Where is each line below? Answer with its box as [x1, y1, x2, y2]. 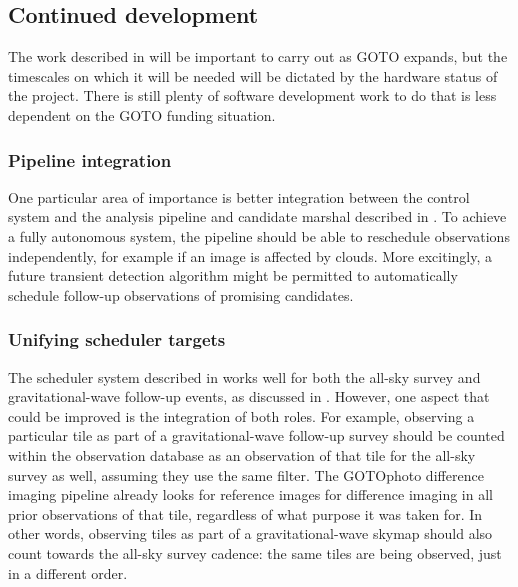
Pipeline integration [8, 147, 172, 172]
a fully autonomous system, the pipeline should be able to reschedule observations [8, 225, 510, 246]
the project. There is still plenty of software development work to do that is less [8, 85, 497, 106]
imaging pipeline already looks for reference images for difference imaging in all [8, 484, 493, 505]
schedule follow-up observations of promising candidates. [8, 284, 354, 305]
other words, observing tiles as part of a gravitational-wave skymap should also [8, 523, 493, 544]
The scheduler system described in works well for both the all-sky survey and [8, 366, 481, 387]
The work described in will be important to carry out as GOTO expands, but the [8, 46, 508, 67]
